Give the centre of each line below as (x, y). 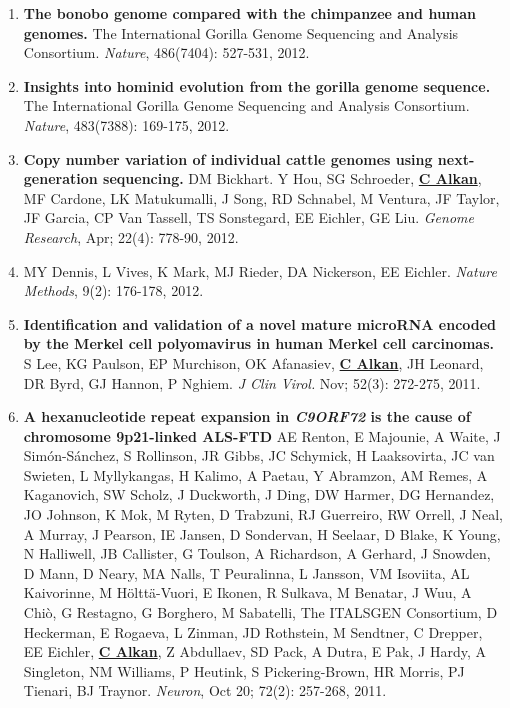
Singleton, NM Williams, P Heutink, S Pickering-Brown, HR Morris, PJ (244, 670)
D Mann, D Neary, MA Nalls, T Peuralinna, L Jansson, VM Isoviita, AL (246, 572)
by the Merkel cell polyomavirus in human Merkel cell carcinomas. (258, 343)
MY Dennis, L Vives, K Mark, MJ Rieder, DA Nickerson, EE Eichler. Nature (260, 270)
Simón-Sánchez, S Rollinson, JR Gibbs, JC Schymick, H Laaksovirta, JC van (259, 455)
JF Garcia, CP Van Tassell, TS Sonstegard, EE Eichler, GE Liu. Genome (248, 217)
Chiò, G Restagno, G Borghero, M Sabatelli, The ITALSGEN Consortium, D (260, 612)
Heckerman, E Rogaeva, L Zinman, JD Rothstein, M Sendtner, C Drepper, (253, 631)
